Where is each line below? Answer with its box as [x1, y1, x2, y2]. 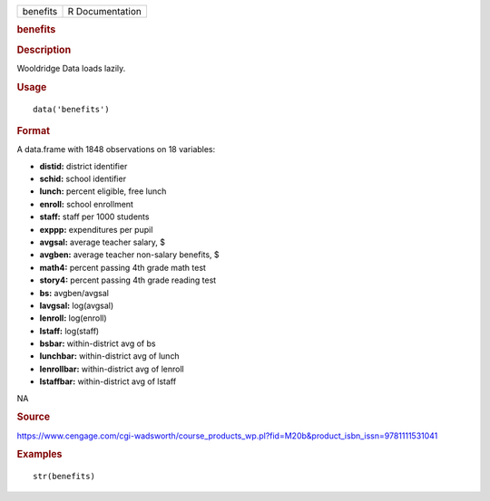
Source [16, 410, 51, 423]
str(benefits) [33, 471, 95, 482]
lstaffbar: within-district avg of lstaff [39, 376, 177, 387]
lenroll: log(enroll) [39, 313, 108, 323]
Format [16, 124, 50, 137]
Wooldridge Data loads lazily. [16, 63, 126, 73]
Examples [16, 448, 63, 461]
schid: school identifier [39, 173, 127, 185]
